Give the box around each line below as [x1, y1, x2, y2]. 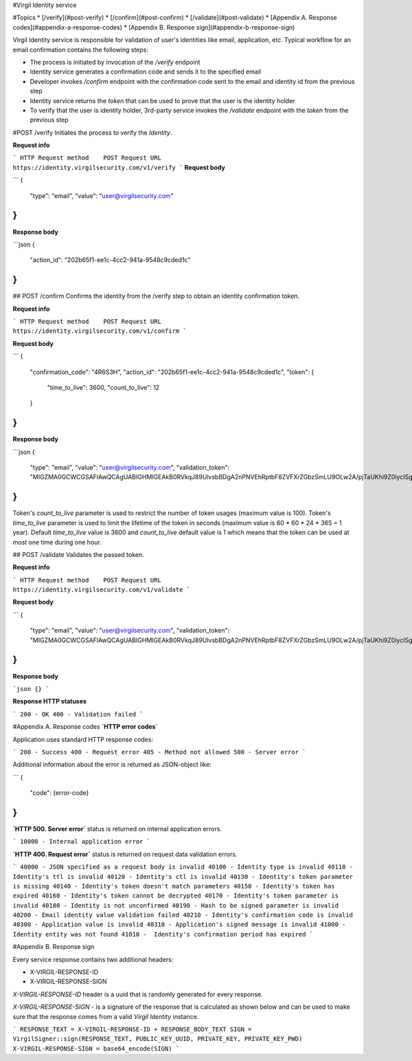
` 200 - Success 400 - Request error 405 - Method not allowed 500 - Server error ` [12, 748, 306, 756]
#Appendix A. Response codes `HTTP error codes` [12, 723, 158, 731]
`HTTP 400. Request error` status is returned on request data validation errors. [12, 850, 238, 858]
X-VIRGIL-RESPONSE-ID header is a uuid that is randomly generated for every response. [12, 990, 264, 998]
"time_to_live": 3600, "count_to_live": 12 [47, 383, 160, 391]
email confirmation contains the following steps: [12, 45, 149, 54]
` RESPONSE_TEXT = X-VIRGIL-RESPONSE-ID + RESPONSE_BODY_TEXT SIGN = [12, 1025, 252, 1033]
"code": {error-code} [30, 789, 89, 797]
